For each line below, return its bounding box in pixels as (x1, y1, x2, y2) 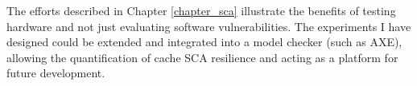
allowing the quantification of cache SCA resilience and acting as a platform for (6, 49, 398, 65)
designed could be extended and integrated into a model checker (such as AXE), (6, 33, 403, 50)
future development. (6, 64, 105, 81)
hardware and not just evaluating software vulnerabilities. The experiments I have (6, 18, 411, 34)
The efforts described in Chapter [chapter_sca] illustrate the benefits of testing (6, 2, 396, 18)
